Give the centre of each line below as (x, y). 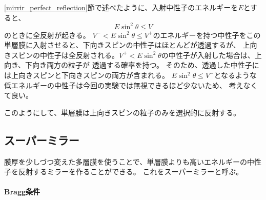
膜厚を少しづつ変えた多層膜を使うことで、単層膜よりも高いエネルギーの (126, 161)
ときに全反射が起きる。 (50, 35)
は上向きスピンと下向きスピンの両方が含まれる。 (87, 75)
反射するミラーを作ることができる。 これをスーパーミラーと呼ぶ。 (131, 172)
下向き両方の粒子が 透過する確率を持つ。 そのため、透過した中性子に (142, 65)
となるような (236, 75)
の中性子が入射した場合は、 (208, 55)
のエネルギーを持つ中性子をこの (207, 35)
